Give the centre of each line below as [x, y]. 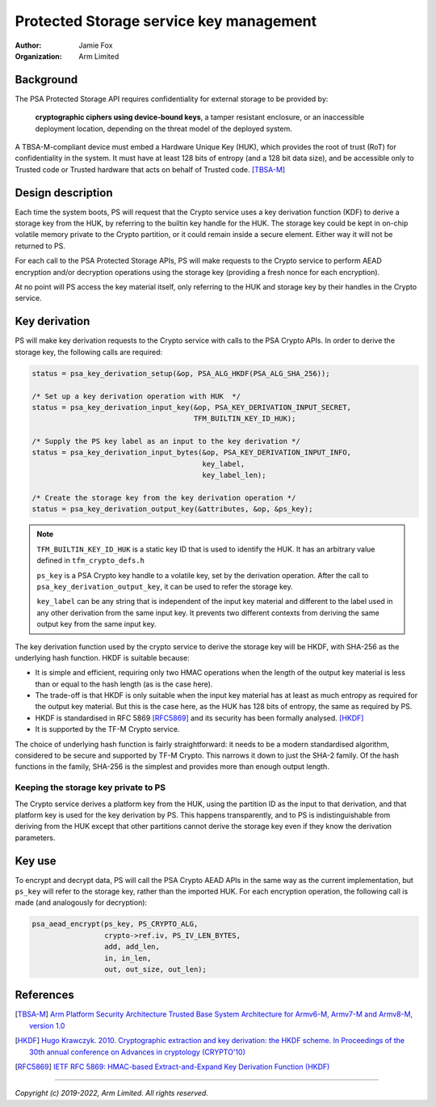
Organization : [38, 56]
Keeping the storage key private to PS [90, 788]
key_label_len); [234, 475]
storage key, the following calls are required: [89, 352]
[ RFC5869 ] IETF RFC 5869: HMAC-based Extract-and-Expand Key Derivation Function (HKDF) [172, 1067]
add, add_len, [132, 947]
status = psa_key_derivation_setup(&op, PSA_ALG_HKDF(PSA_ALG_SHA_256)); [181, 373]
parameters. [35, 838]
